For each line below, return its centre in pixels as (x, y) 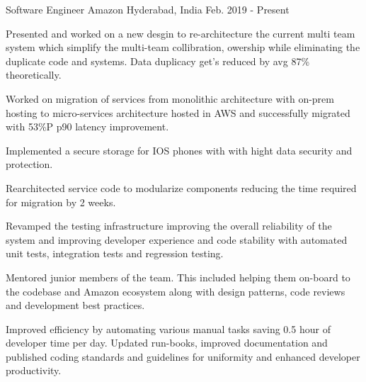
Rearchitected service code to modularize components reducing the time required (181, 187)
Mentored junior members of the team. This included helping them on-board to (178, 277)
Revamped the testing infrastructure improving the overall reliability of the (169, 226)
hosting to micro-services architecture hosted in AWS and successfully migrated (178, 112)
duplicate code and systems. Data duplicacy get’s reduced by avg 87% (158, 61)
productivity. (34, 370)
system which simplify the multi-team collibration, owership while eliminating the (183, 47)
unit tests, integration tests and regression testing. (115, 253)
